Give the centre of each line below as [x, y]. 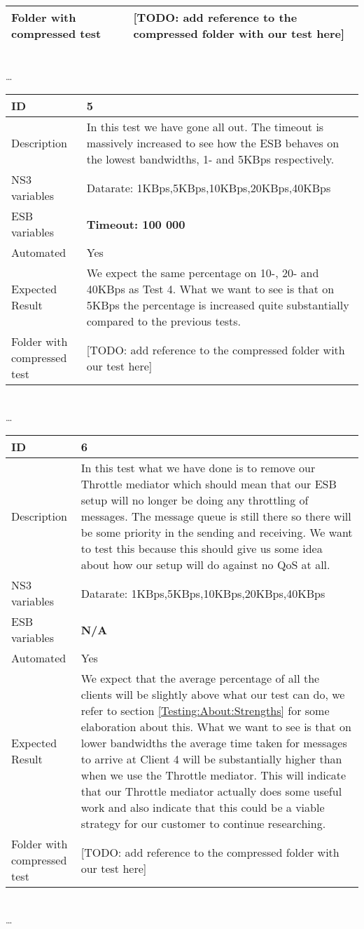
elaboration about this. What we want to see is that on [216, 727]
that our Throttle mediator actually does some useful [211, 791]
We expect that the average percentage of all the [200, 679]
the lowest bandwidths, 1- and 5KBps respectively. [210, 159]
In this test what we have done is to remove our [198, 468]
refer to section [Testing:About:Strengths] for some [205, 711]
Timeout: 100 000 [136, 224]
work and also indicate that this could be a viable [203, 808]
